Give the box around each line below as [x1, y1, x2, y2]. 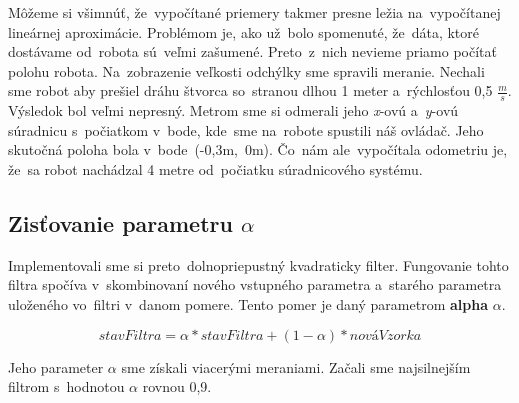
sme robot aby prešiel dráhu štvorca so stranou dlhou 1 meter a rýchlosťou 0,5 [8, 80, 493, 101]
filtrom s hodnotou [8, 376, 125, 397]
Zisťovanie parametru [8, 207, 233, 238]
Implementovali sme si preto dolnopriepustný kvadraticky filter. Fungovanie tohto [8, 254, 509, 275]
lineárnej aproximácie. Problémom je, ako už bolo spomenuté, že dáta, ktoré [8, 21, 479, 42]
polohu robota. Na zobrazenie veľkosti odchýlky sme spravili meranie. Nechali [8, 60, 485, 81]
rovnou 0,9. [142, 376, 212, 397]
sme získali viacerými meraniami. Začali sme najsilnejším [121, 356, 471, 377]
